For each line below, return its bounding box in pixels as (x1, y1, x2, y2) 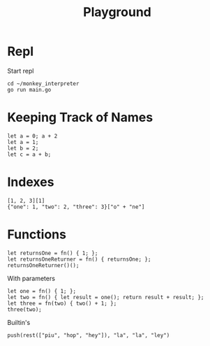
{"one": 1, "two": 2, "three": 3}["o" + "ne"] (7, 203, 145, 210)
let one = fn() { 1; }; (7, 287, 77, 294)
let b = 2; (7, 145, 39, 152)
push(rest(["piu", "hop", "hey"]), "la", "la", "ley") (7, 331, 170, 339)
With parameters (7, 274, 56, 282)
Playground (83, 4, 151, 20)
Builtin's (7, 318, 31, 326)
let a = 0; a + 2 (7, 132, 58, 140)
